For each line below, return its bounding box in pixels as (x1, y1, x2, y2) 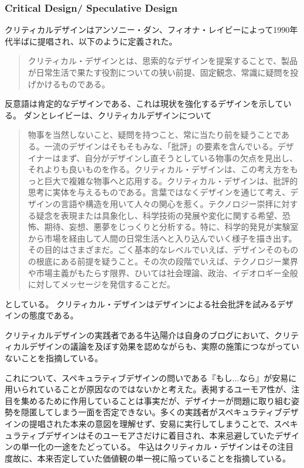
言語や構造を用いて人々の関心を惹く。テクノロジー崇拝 (60, 197, 274, 209)
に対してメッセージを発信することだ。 (28, 278, 175, 290)
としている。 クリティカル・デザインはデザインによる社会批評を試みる (5, 297, 277, 310)
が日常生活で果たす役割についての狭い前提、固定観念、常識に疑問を (28, 66, 291, 78)
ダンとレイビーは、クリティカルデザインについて (23, 108, 212, 121)
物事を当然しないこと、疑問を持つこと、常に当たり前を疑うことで (28, 128, 282, 141)
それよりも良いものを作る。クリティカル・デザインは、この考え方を (28, 163, 290, 175)
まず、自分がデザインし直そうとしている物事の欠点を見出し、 (60, 151, 298, 164)
